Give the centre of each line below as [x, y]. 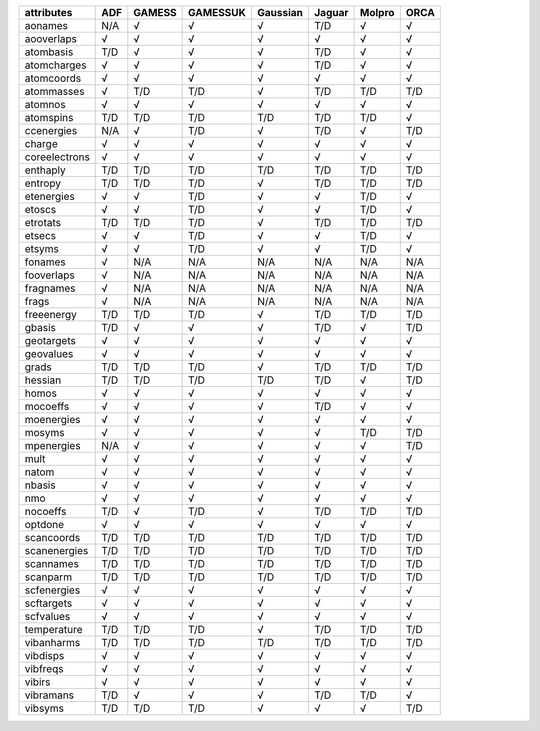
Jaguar [331, 12]
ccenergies [51, 130]
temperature [54, 629]
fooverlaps [49, 275]
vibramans [49, 695]
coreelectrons [57, 157]
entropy [43, 183]
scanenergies [56, 550]
